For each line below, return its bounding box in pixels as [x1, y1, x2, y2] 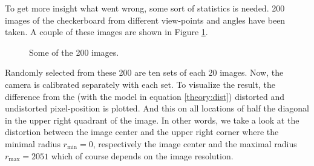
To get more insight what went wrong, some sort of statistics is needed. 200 [5, 2, 285, 14]
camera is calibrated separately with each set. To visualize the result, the [5, 78, 275, 90]
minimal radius [5, 137, 61, 150]
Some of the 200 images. [29, 45, 119, 58]
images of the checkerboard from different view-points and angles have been [5, 13, 286, 26]
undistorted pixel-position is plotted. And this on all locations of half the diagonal [5, 102, 309, 115]
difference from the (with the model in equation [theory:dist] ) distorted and [5, 90, 284, 102]
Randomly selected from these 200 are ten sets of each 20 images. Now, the [5, 66, 284, 79]
